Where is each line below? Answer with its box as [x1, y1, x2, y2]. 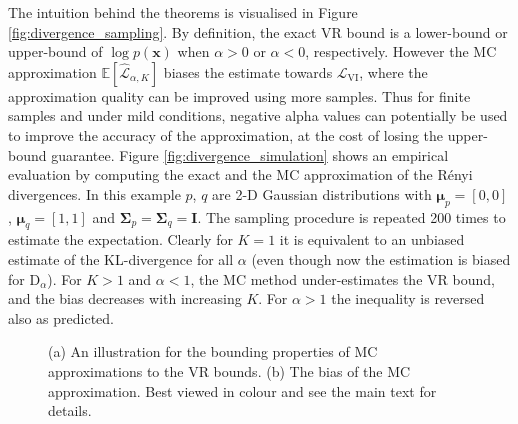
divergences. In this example [8, 183, 181, 204]
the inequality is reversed [331, 288, 485, 309]
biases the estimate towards [163, 61, 333, 82]
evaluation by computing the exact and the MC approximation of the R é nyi [8, 164, 473, 185]
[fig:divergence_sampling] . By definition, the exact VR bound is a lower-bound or [8, 21, 508, 42]
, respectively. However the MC [305, 41, 497, 62]
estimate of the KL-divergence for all [8, 248, 234, 269]
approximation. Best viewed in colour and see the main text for [48, 380, 437, 401]
